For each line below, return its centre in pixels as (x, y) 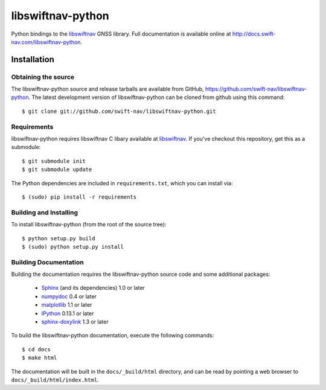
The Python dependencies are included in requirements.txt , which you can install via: (122, 183)
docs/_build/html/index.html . (55, 380)
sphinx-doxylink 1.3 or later (75, 321)
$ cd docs (36, 349)
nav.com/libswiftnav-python (46, 42)
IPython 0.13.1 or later (68, 313)
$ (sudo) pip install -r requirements (79, 197)
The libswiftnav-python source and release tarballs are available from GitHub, (108, 89)
